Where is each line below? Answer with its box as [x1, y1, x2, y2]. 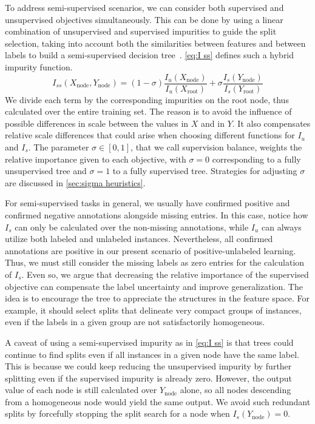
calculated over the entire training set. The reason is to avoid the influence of [5, 105, 292, 118]
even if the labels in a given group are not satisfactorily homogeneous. [5, 315, 265, 328]
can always [262, 220, 302, 233]
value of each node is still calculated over [5, 383, 157, 396]
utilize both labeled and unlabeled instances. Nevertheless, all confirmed [5, 232, 273, 245]
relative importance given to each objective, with [5, 152, 186, 165]
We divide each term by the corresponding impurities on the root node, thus [5, 93, 289, 106]
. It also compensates [232, 116, 311, 129]
